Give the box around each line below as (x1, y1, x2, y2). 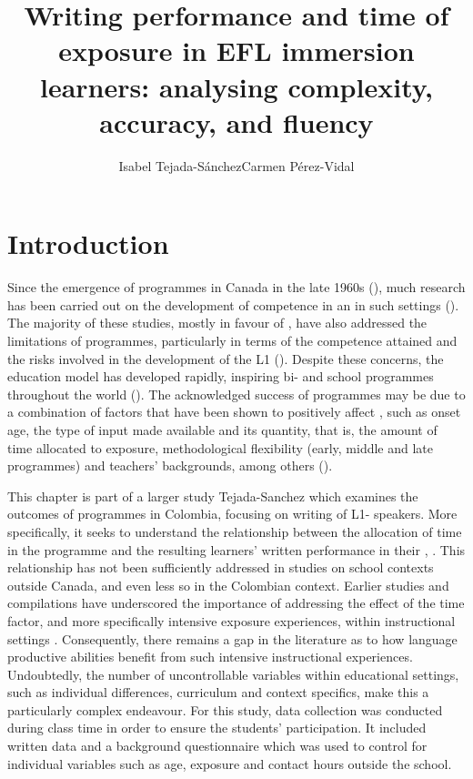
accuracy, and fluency (99, 103, 374, 140)
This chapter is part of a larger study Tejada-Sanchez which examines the (7, 486, 418, 505)
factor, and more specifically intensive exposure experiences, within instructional (7, 611, 456, 630)
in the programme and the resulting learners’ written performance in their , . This (7, 540, 466, 559)
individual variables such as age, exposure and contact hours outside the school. (7, 754, 452, 773)
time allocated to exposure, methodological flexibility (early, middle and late (7, 438, 434, 457)
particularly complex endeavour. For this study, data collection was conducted (7, 700, 443, 719)
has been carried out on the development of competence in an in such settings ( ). (7, 295, 459, 314)
